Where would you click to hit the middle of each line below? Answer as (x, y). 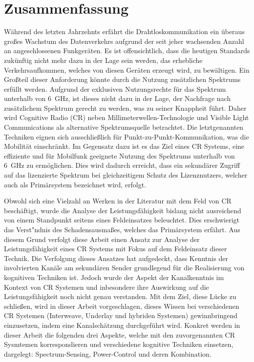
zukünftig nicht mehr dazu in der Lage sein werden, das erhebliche (103, 60)
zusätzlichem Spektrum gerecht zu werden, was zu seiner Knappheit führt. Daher (125, 108)
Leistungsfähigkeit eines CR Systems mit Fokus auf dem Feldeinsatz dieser (116, 249)
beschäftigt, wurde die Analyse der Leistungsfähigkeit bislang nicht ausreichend (123, 210)
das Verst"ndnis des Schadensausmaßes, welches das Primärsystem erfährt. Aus (122, 229)
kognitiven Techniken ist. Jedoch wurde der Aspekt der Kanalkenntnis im (114, 277)
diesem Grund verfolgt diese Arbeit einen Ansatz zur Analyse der (102, 239)
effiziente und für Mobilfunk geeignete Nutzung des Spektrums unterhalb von (119, 155)
